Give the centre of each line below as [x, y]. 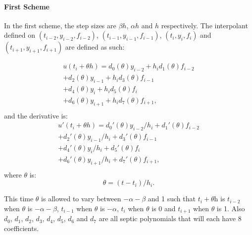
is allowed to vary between [81, 199]
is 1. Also [231, 208]
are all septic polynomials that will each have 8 [170, 218]
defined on [20, 35]
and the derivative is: [36, 115]
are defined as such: [95, 47]
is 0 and [164, 208]
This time [19, 199]
